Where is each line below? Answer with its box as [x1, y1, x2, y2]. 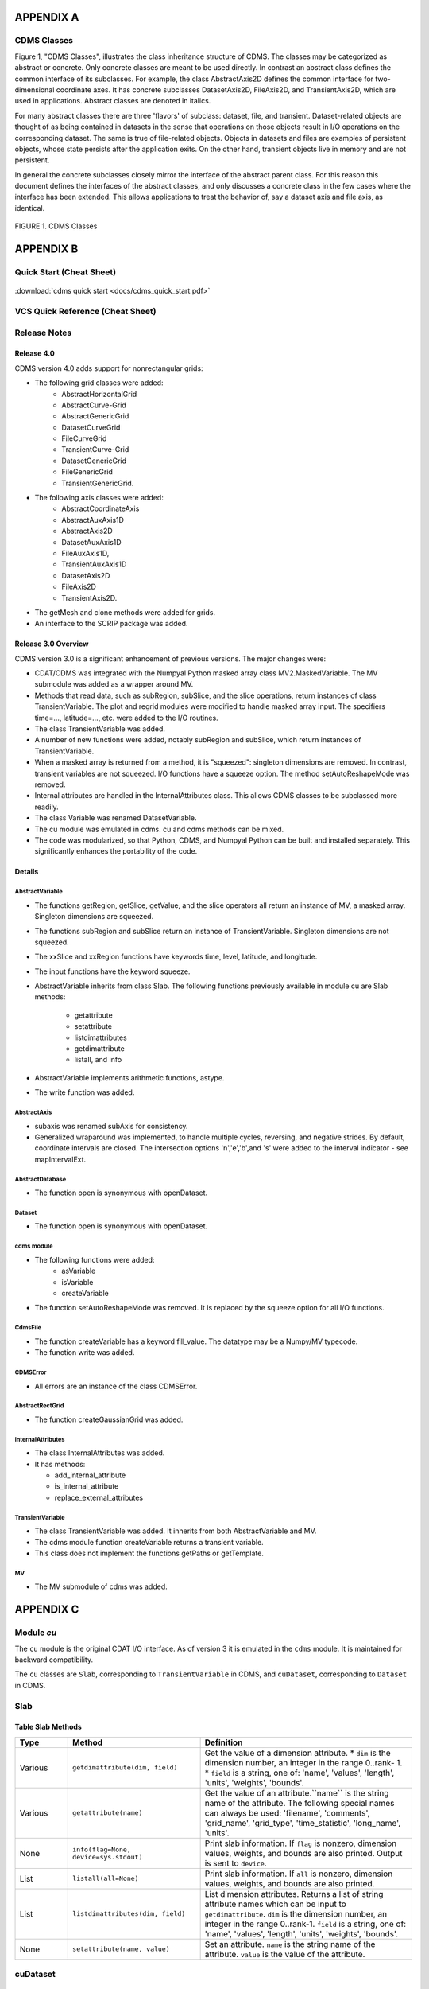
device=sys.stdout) [72, 1852, 143, 1861]
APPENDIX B [14, 243, 79, 256]
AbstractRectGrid [14, 1402, 64, 1410]
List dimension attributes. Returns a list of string [204, 1888, 384, 1899]
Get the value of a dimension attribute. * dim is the [204, 1747, 391, 1758]
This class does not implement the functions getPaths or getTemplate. [34, 1548, 264, 1559]
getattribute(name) [72, 1808, 143, 1817]
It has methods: [34, 1459, 86, 1469]
